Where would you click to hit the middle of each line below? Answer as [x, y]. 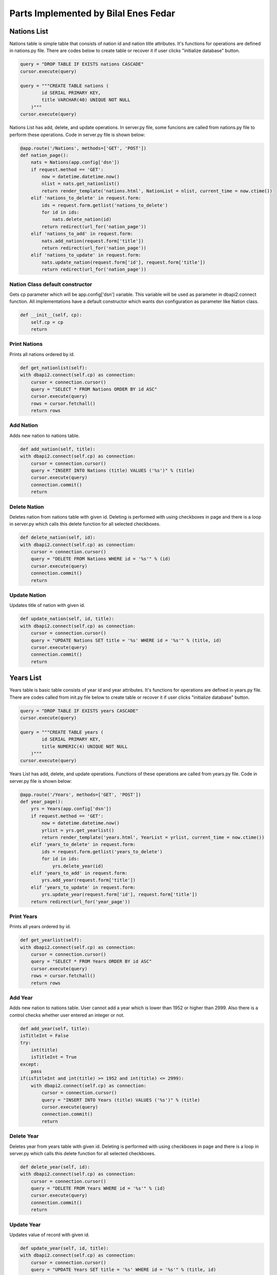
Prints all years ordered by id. [40, 927]
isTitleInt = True [54, 1057]
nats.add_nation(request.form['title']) [93, 241]
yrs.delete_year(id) [78, 866]
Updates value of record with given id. [50, 1235]
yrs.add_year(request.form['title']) [89, 880]
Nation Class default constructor [51, 284]
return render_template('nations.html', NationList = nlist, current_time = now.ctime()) [157, 191]
